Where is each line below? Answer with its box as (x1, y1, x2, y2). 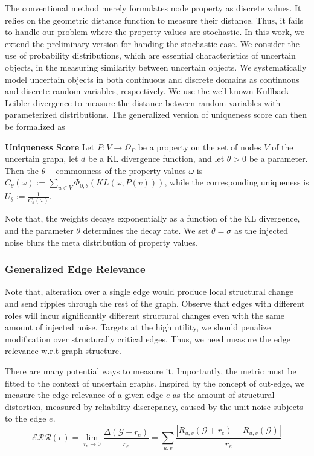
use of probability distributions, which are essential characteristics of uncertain (5, 49, 296, 62)
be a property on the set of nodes (138, 140, 261, 153)
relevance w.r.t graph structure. (5, 344, 121, 357)
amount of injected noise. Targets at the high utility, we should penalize (5, 321, 271, 333)
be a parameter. (249, 152, 308, 165)
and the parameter (5, 224, 74, 237)
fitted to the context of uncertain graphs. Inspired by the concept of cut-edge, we (5, 376, 305, 389)
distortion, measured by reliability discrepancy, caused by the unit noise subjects (5, 400, 303, 413)
